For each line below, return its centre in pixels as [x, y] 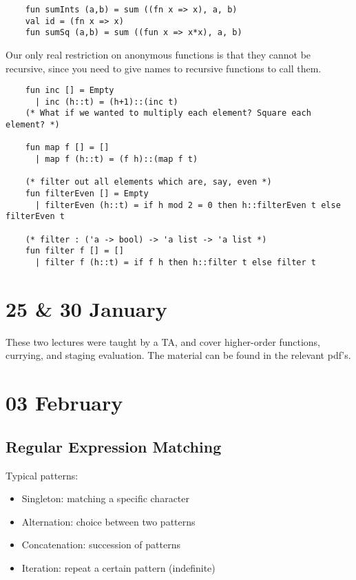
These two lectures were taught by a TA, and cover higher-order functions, [163, 341]
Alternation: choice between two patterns [108, 521]
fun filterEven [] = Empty [87, 194]
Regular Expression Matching [114, 446]
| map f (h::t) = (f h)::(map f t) [116, 159]
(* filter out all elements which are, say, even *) [148, 182]
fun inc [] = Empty [70, 91]
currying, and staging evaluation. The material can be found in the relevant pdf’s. [178, 355]
